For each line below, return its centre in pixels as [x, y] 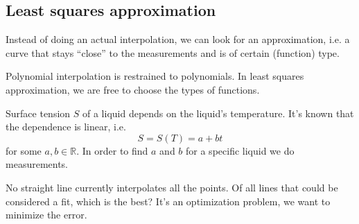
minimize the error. [46, 215]
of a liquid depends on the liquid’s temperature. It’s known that [218, 113]
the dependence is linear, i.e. [66, 127]
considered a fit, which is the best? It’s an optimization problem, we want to [168, 201]
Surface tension [38, 113]
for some [24, 150]
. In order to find [112, 150]
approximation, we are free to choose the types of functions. [133, 89]
